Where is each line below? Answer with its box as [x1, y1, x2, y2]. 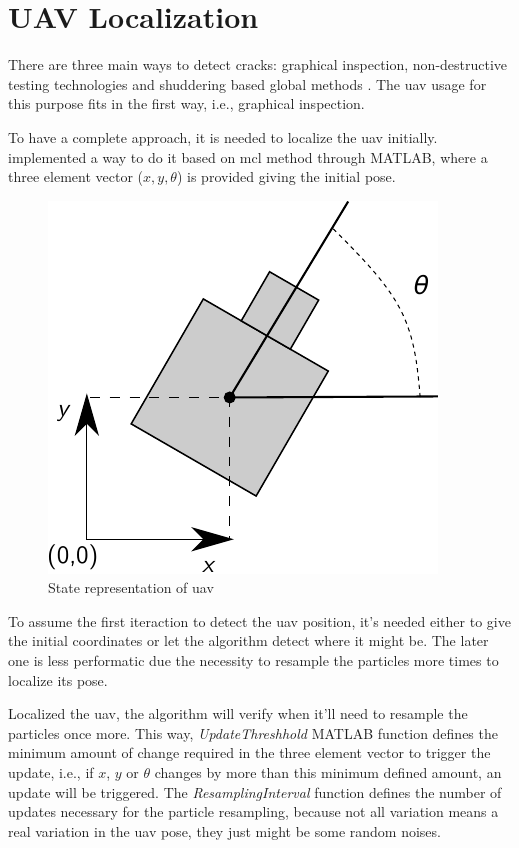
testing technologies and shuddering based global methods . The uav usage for [8, 73, 487, 94]
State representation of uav [48, 577, 214, 598]
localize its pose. [8, 669, 108, 690]
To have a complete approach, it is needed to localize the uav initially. [8, 126, 438, 147]
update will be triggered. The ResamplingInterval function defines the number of [8, 781, 502, 802]
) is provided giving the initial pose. [176, 166, 396, 187]
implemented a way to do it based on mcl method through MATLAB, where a [8, 146, 488, 167]
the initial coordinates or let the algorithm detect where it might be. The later [8, 630, 489, 651]
